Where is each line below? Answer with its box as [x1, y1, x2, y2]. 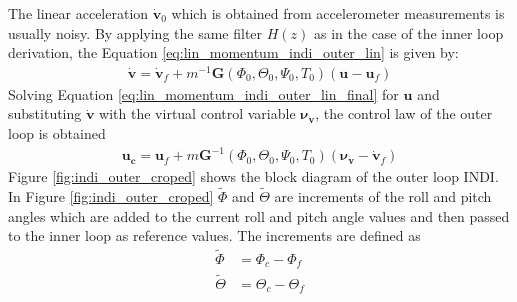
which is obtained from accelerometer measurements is [171, 3, 505, 23]
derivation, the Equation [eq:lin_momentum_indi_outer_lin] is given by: [8, 42, 459, 63]
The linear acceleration [8, 3, 149, 23]
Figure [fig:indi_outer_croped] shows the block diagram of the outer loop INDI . [8, 166, 499, 187]
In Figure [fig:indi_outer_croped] [8, 186, 214, 207]
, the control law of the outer [315, 103, 493, 124]
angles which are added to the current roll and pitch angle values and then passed [8, 205, 510, 226]
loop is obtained [8, 123, 106, 144]
